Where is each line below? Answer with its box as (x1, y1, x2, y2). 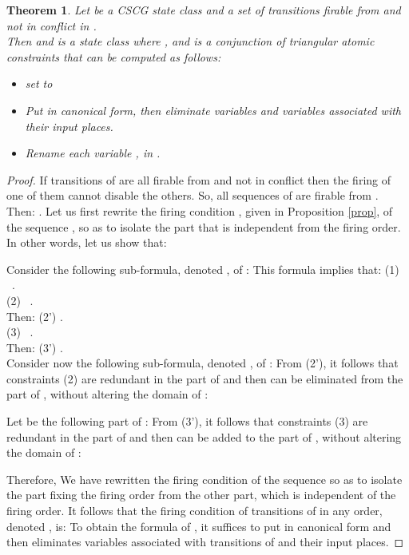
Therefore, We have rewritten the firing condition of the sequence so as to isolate (6, 470, 403, 487)
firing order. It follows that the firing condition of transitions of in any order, (6, 502, 383, 519)
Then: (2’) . (6, 307, 63, 324)
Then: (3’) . (6, 339, 63, 355)
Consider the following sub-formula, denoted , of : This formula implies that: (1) (6, 260, 399, 277)
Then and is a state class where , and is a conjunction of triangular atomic (6, 33, 375, 50)
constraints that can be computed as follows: (6, 48, 221, 65)
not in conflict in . (6, 17, 97, 34)
